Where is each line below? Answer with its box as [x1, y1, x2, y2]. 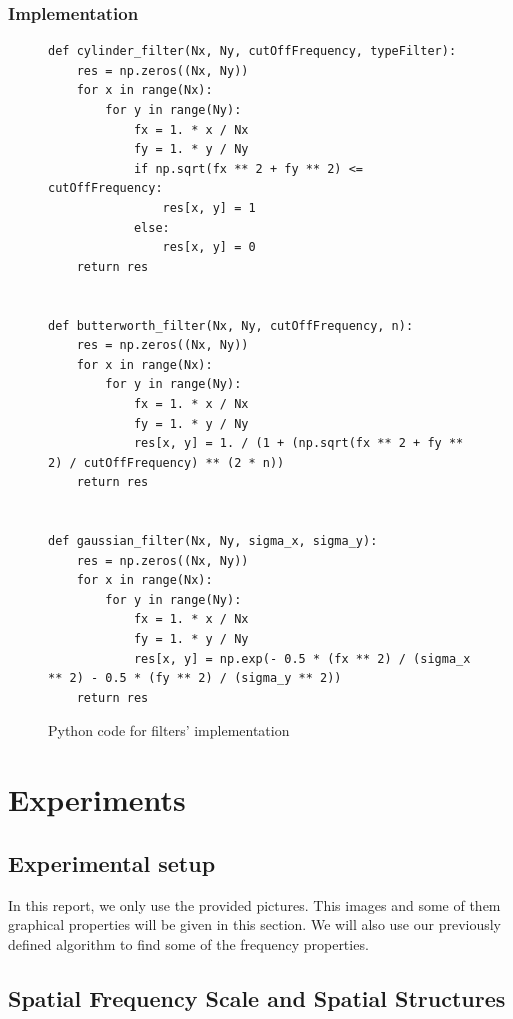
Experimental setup [8, 847, 216, 878]
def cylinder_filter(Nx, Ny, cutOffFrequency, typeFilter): [48, 44, 457, 59]
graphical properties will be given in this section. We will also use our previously [8, 914, 502, 935]
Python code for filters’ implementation [48, 720, 290, 741]
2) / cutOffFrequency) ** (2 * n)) [48, 455, 285, 470]
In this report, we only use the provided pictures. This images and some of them [8, 894, 501, 915]
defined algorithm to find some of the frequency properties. [8, 933, 369, 954]
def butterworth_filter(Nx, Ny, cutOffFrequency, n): [48, 318, 414, 333]
